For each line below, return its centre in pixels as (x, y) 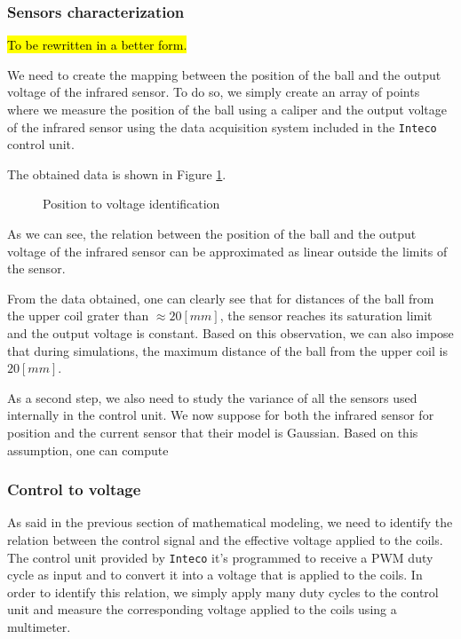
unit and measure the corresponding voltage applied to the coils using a (202, 609)
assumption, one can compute (88, 450)
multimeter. (39, 627)
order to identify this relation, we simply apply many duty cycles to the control (223, 592)
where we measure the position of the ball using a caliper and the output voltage (227, 109)
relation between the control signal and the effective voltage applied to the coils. (225, 539)
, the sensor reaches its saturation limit (326, 316)
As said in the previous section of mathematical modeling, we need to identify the (230, 522)
